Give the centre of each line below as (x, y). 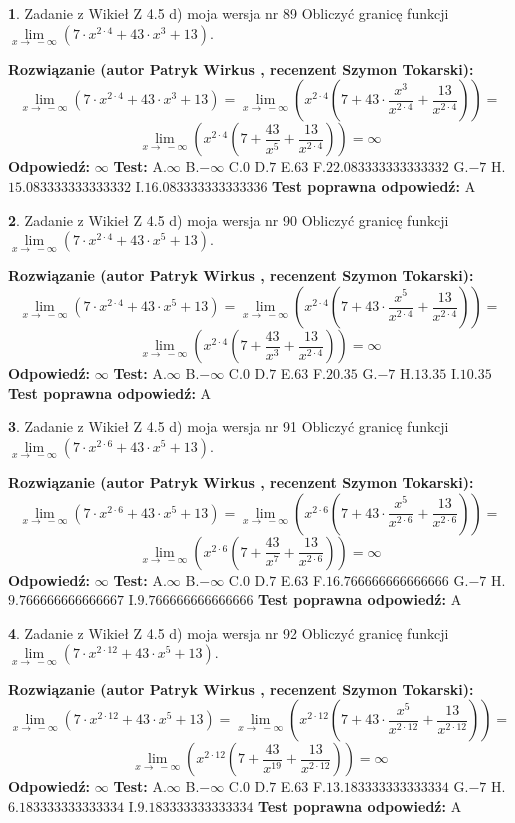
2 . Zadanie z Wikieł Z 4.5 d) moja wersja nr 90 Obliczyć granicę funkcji (228, 219)
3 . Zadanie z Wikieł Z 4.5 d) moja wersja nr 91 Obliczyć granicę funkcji (228, 426)
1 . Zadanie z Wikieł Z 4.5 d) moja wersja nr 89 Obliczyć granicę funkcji (228, 13)
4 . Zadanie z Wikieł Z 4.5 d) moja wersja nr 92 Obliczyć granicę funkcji (228, 632)
